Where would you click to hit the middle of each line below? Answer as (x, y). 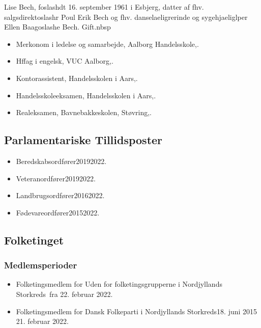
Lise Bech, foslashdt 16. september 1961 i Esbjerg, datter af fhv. (104, 7)
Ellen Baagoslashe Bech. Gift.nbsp (57, 27)
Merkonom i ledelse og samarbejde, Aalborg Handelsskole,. (107, 44)
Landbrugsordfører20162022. (60, 195)
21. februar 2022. (42, 321)
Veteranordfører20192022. (56, 178)
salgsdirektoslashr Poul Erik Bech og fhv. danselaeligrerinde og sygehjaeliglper (126, 17)
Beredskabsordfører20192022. (61, 161)
